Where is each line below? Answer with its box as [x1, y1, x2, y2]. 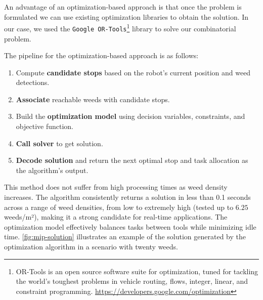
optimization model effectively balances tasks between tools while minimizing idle [4, 221, 256, 232]
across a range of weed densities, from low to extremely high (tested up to [4, 201, 234, 212]
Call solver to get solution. [16, 138, 103, 148]
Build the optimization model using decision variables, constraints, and [16, 111, 245, 121]
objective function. [16, 121, 73, 132]
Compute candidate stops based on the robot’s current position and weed [16, 67, 251, 77]
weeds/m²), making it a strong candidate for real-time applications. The [4, 211, 228, 222]
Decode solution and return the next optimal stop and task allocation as [16, 155, 248, 165]
